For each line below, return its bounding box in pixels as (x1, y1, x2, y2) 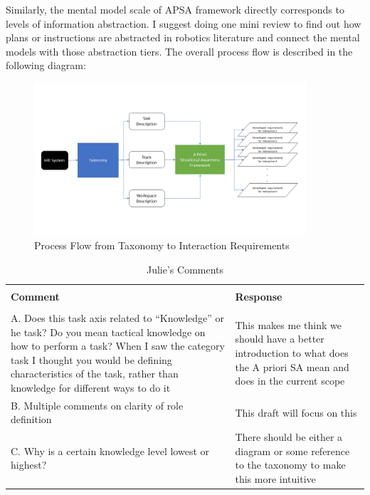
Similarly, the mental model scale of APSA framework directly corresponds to (6, 2, 344, 16)
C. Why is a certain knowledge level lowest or (11, 443, 210, 458)
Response (235, 288, 282, 303)
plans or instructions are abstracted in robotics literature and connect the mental (6, 30, 360, 45)
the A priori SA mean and (235, 359, 349, 374)
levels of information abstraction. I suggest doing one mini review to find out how (6, 16, 361, 31)
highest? (11, 457, 47, 472)
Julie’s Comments (146, 261, 224, 276)
